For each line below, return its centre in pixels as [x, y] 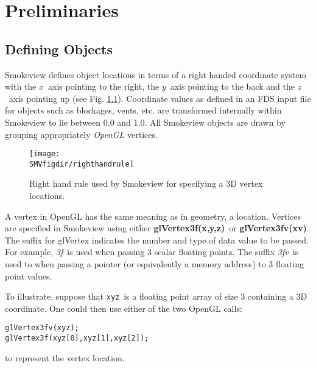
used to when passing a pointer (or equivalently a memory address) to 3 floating [154, 264]
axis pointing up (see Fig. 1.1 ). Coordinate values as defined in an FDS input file [160, 98]
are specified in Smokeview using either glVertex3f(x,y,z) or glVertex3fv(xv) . [157, 228]
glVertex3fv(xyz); [42, 328]
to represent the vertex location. [65, 357]
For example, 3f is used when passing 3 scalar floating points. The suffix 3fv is [152, 252]
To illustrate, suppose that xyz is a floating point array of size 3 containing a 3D [156, 296]
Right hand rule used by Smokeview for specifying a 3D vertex [146, 183]
